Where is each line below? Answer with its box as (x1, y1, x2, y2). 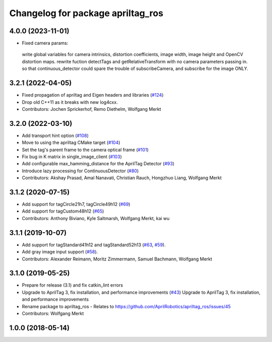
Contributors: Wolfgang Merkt (22, 310, 84, 317)
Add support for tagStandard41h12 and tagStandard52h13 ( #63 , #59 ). (22, 242, 166, 248)
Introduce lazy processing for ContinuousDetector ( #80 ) (22, 168, 139, 174)
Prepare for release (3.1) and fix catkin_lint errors (22, 282, 123, 288)
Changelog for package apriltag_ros (9, 8, 164, 19)
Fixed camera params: (22, 40, 69, 46)
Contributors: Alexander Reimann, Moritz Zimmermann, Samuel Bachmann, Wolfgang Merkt (22, 256, 213, 262)
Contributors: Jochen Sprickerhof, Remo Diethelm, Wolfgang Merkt (22, 106, 161, 112)
